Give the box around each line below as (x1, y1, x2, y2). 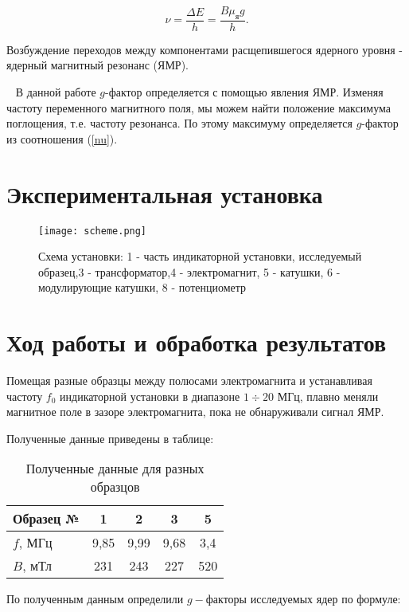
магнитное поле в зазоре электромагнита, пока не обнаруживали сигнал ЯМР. (6, 403, 384, 420)
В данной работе (15, 84, 96, 100)
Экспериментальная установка (6, 177, 323, 210)
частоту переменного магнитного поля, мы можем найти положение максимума (6, 99, 391, 116)
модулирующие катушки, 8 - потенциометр (38, 279, 247, 296)
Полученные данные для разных (25, 459, 204, 478)
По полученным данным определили (6, 590, 184, 607)
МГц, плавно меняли (277, 387, 379, 404)
